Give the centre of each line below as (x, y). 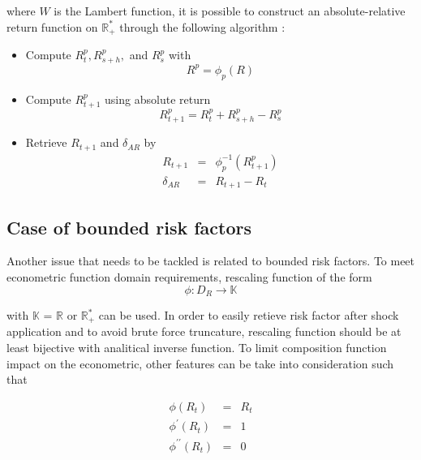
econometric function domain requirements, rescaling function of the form (189, 276)
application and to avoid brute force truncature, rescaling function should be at (204, 331)
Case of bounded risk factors (129, 227)
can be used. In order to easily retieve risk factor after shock (249, 315)
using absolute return (158, 99)
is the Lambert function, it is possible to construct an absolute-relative (230, 11)
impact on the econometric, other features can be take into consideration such (200, 363)
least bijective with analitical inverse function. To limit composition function (197, 348)
